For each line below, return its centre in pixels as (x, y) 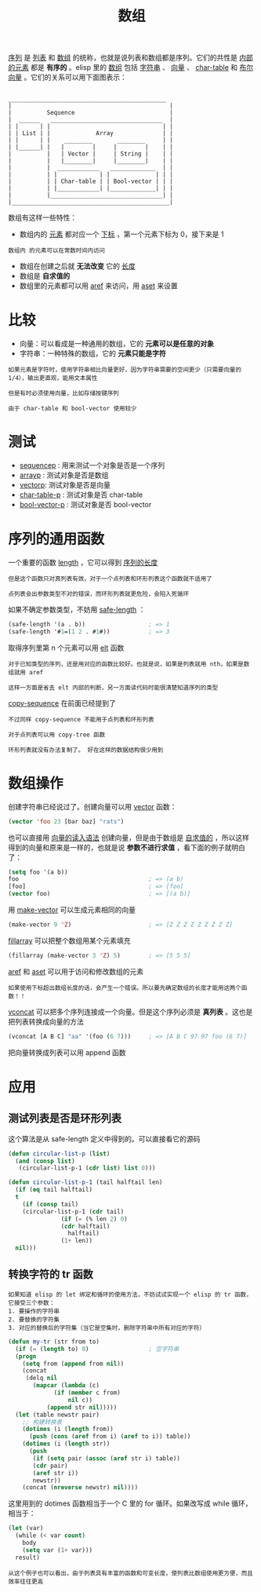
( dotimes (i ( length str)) (66, 1444)
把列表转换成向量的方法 (46, 1021)
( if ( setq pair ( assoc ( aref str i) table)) (106, 1458)
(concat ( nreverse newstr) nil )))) (80, 1488)
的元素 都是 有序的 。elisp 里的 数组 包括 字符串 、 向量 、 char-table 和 (123, 68)
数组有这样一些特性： (42, 217)
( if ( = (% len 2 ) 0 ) (94, 1219)
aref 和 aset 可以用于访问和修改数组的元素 (76, 971)
